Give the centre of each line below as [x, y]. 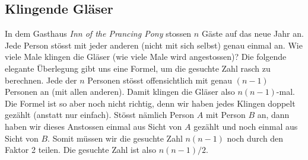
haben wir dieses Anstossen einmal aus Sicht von [93, 126]
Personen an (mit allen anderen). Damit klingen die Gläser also [120, 92]
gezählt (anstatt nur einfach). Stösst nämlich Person [100, 115]
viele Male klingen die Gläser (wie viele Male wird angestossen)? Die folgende [146, 57]
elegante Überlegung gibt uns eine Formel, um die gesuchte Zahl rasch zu [138, 68]
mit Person [226, 115]
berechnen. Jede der [41, 80]
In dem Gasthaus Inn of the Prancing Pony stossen [98, 33]
